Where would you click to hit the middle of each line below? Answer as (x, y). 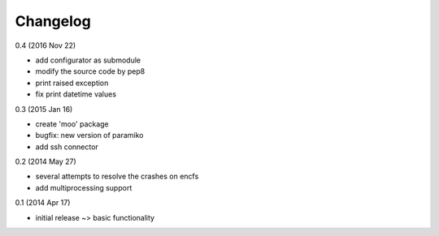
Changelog (53, 21)
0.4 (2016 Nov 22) (46, 45)
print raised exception (72, 83)
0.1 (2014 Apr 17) (43, 203)
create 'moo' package (72, 124)
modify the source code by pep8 (90, 71)
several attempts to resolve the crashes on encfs (117, 176)
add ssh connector (67, 147)
